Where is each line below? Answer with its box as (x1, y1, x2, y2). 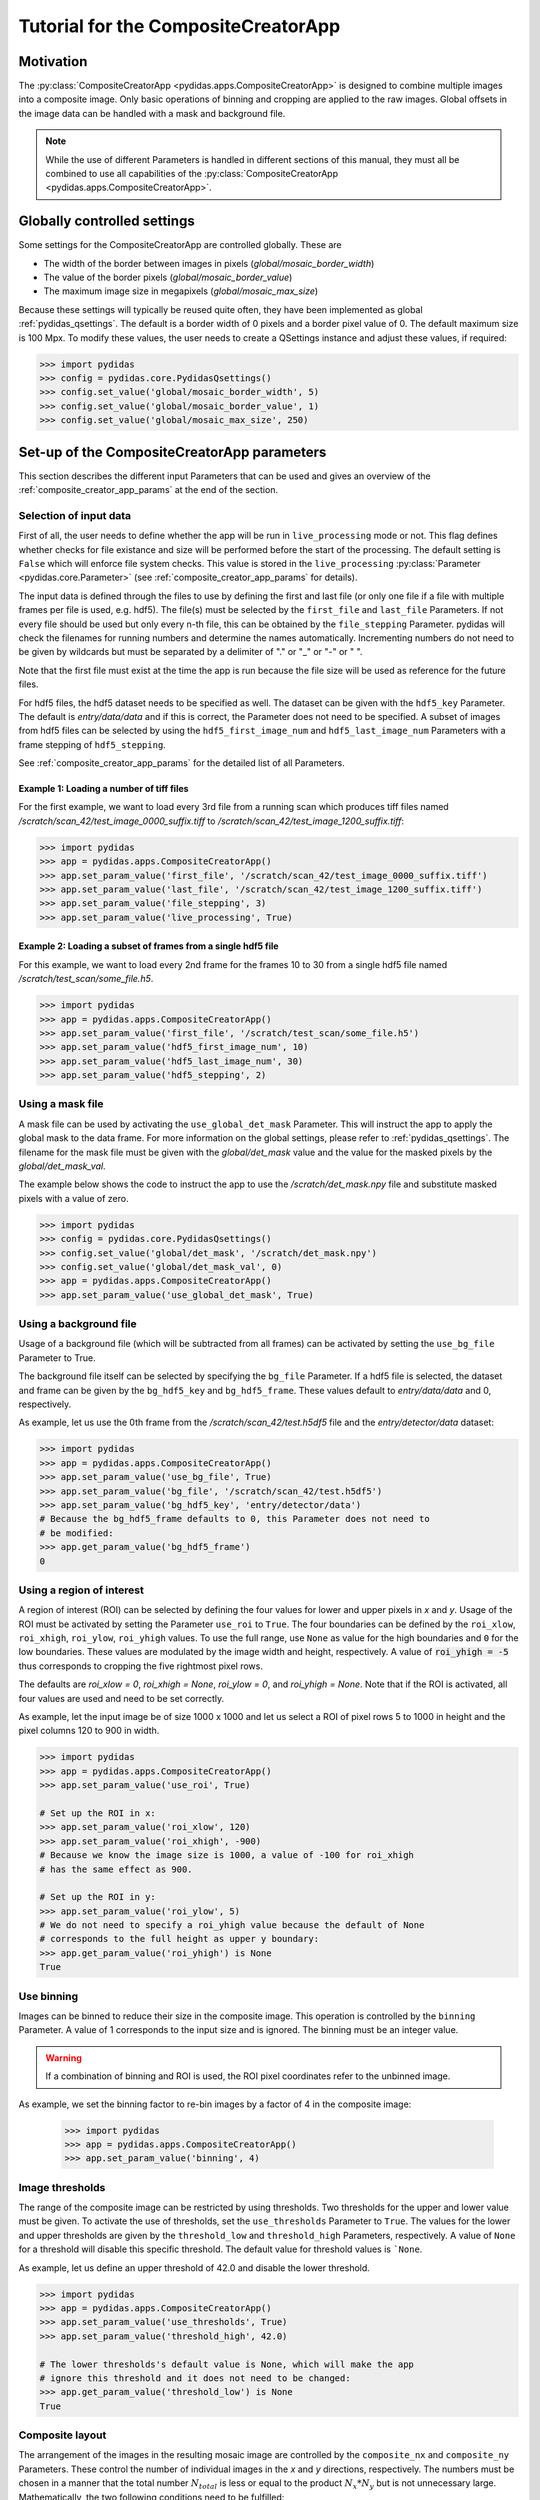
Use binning (18, 1989, 79, 2003)
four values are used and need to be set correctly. (18, 1692, 225, 1704)
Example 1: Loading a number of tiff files (18, 783, 189, 795)
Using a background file (18, 1317, 137, 1331)
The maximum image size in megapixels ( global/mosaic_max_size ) (43, 285, 319, 297)
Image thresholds (18, 2180, 106, 2194)
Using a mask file (18, 1097, 104, 1111)
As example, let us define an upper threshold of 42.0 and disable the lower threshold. (18, 2261, 370, 2274)
